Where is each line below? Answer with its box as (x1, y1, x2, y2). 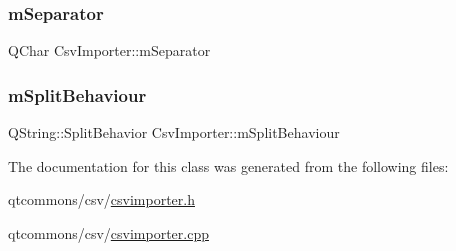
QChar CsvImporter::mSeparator (8, 40, 211, 61)
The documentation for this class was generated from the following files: (8, 155, 449, 176)
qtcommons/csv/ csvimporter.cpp (8, 222, 209, 243)
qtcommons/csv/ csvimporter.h (8, 189, 195, 210)
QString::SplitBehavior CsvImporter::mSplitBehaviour (8, 122, 340, 143)
